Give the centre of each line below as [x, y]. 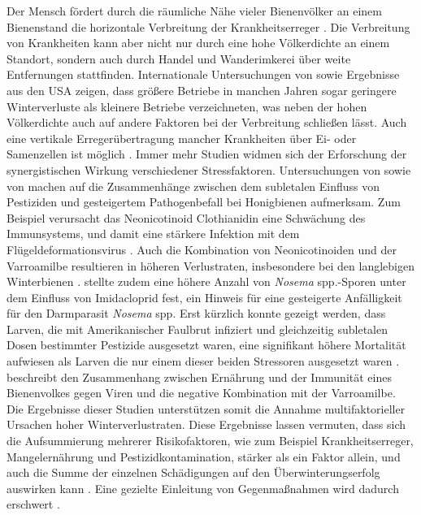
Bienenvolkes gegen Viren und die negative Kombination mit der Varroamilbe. [201, 393]
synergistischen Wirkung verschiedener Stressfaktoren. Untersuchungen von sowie [209, 169]
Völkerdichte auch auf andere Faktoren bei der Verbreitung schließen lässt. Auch [207, 122]
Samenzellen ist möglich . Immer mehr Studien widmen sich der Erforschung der [207, 154]
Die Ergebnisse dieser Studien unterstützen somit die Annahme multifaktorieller [206, 408]
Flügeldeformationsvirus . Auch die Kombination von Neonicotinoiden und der [202, 249]
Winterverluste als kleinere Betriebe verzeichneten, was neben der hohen [187, 106]
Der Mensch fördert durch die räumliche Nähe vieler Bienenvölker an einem [194, 11]
